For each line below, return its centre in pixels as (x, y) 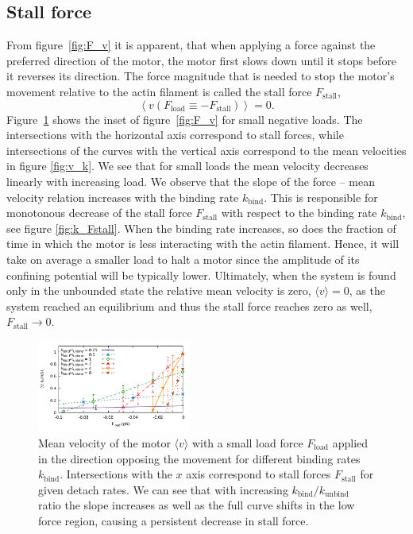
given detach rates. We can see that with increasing (163, 489)
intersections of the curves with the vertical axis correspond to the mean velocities (206, 150)
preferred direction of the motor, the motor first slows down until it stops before (202, 60)
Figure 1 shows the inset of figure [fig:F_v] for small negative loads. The (185, 119)
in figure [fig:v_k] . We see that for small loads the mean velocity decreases (187, 166)
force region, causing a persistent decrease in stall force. (174, 520)
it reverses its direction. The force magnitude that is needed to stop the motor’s (201, 76)
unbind (337, 495)
